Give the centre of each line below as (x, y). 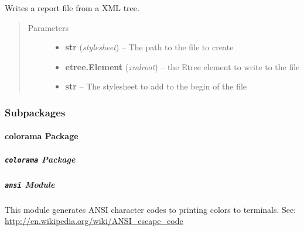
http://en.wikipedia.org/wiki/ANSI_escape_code (94, 221)
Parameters (48, 27)
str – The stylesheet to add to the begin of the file (156, 86)
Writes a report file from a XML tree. (72, 8)
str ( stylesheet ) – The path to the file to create (149, 47)
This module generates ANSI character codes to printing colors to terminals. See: (151, 209)
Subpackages (35, 112)
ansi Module (30, 184)
